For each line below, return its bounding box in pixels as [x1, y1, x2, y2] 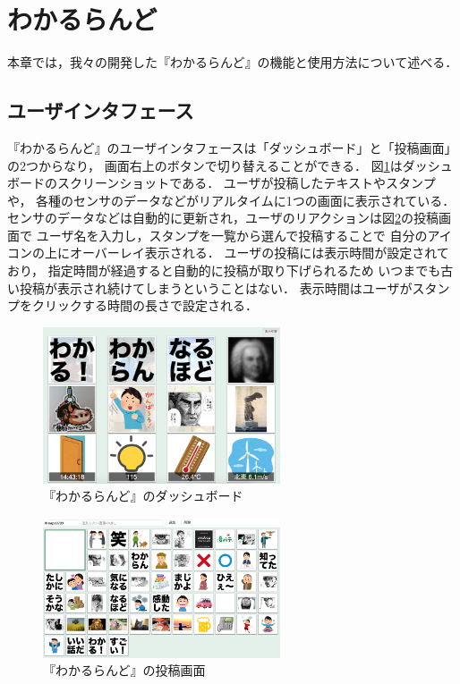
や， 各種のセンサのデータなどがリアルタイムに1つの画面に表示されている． [7, 190, 456, 209]
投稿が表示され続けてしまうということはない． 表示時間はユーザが [19, 278, 413, 297]
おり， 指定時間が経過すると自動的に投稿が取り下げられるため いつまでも [7, 261, 441, 280]
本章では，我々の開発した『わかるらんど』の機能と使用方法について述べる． [7, 53, 458, 72]
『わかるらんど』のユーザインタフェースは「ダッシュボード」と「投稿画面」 [7, 138, 457, 156]
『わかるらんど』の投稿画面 [43, 661, 206, 680]
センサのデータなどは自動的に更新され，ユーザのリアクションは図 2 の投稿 [7, 208, 439, 227]
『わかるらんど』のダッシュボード [43, 486, 243, 505]
